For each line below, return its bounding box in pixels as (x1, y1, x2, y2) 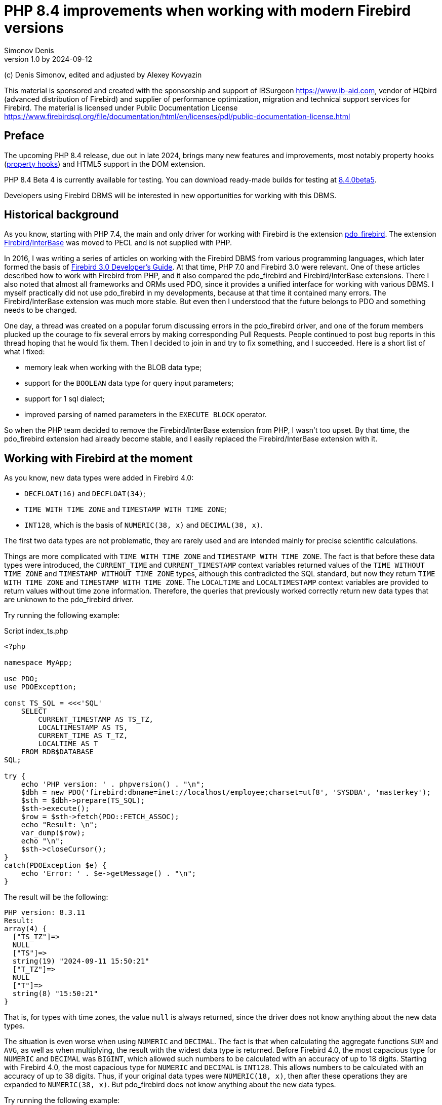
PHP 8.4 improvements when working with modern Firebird (4, 2, 411, 19)
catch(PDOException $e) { (4, 861, 107, 870)
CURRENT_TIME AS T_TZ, (38, 731, 128, 740)
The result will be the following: (4, 893, 108, 902)
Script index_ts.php (4, 627, 68, 636)
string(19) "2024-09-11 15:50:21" (12, 957, 149, 966)
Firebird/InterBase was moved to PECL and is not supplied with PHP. (4, 238, 232, 247)
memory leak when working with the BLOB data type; (24, 363, 202, 372)
